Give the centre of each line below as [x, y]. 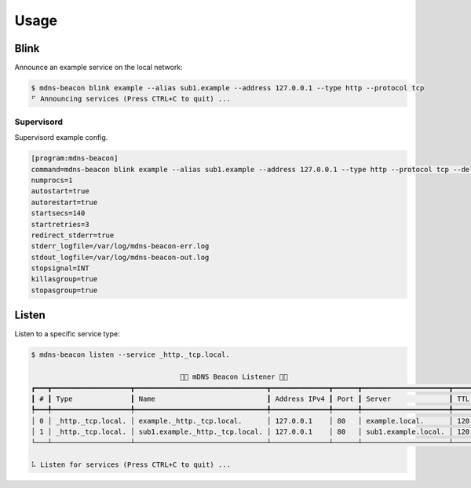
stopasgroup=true [64, 290]
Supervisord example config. [61, 138]
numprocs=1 [52, 180]
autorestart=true [64, 202]
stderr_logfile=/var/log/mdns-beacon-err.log [120, 246]
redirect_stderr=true [73, 235]
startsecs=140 [58, 213]
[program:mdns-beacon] [75, 158]
